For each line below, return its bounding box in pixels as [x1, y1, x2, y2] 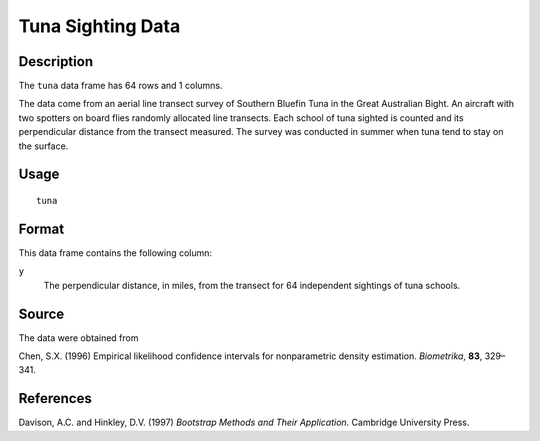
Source [18, 305, 65, 322]
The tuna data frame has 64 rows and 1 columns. [18, 80, 224, 92]
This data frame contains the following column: [18, 246, 213, 259]
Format [18, 220, 65, 237]
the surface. [18, 140, 69, 152]
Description [18, 53, 94, 70]
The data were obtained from [18, 331, 139, 344]
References [18, 390, 92, 407]
